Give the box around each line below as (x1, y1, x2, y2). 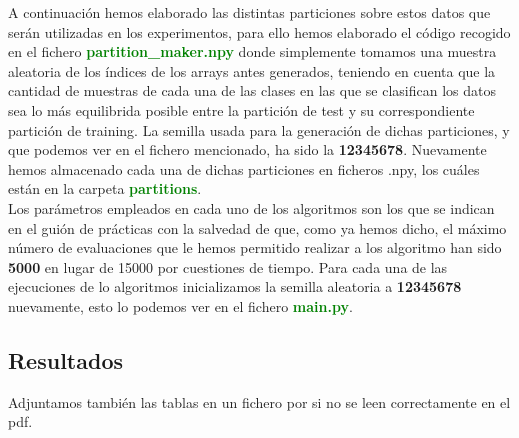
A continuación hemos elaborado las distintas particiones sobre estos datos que (8, 2, 491, 22)
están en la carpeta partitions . (8, 178, 202, 199)
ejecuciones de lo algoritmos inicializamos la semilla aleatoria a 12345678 (8, 276, 462, 297)
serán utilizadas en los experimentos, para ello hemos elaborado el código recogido (8, 21, 511, 42)
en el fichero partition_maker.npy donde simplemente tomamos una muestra (8, 41, 497, 62)
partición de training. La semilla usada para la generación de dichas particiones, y (8, 119, 510, 140)
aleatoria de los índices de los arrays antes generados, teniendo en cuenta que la (8, 60, 496, 81)
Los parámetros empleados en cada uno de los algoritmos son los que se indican (8, 197, 495, 218)
